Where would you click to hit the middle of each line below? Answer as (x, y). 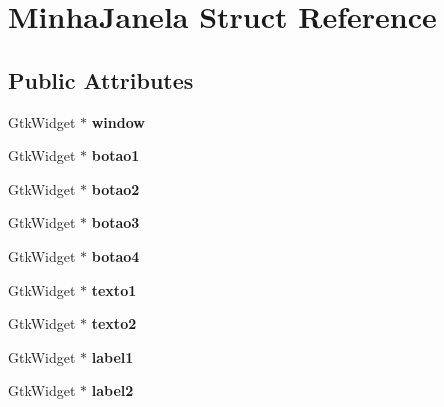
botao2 (115, 188)
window (118, 121)
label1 (112, 356)
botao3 (115, 222)
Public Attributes (101, 79)
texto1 (114, 289)
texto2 (114, 323)
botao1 (115, 155)
